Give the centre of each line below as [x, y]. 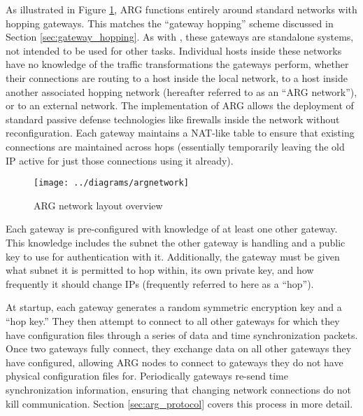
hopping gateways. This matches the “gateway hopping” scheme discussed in [170, 23]
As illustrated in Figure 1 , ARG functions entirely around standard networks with [181, 9]
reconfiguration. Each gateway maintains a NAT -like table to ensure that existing [180, 133]
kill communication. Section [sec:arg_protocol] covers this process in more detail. [179, 403]
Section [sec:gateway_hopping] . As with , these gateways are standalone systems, [180, 37]
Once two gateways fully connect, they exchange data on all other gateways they [179, 348]
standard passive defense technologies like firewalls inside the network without [173, 119]
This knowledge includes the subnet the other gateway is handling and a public [176, 242]
